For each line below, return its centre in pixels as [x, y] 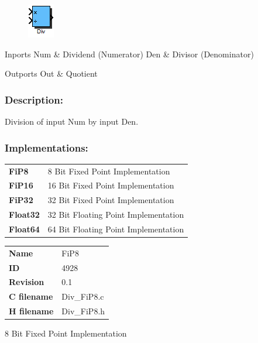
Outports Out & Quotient [51, 73]
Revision [27, 282]
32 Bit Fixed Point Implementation [111, 200]
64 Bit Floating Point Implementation [116, 229]
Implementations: [47, 147]
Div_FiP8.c [83, 296]
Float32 [24, 215]
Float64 [24, 229]
